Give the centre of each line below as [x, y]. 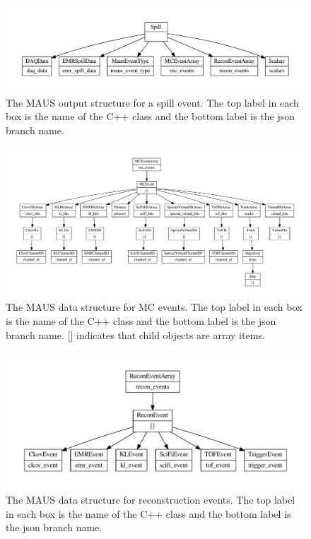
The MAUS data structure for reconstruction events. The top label [151, 500]
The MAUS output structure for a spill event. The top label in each [152, 102]
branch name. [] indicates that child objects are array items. [135, 334]
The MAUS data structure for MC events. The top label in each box [154, 307]
